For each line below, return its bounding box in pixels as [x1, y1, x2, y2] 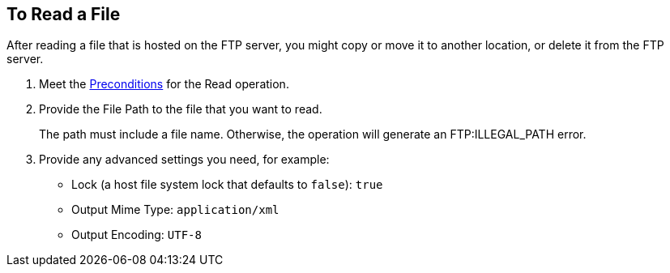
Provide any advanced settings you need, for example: [39, 152, 330, 167]
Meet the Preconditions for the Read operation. [39, 77, 289, 92]
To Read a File [6, 4, 121, 24]
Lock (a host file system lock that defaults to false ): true [71, 177, 383, 192]
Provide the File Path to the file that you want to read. [39, 102, 322, 117]
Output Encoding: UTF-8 [71, 228, 202, 242]
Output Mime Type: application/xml [71, 203, 280, 217]
